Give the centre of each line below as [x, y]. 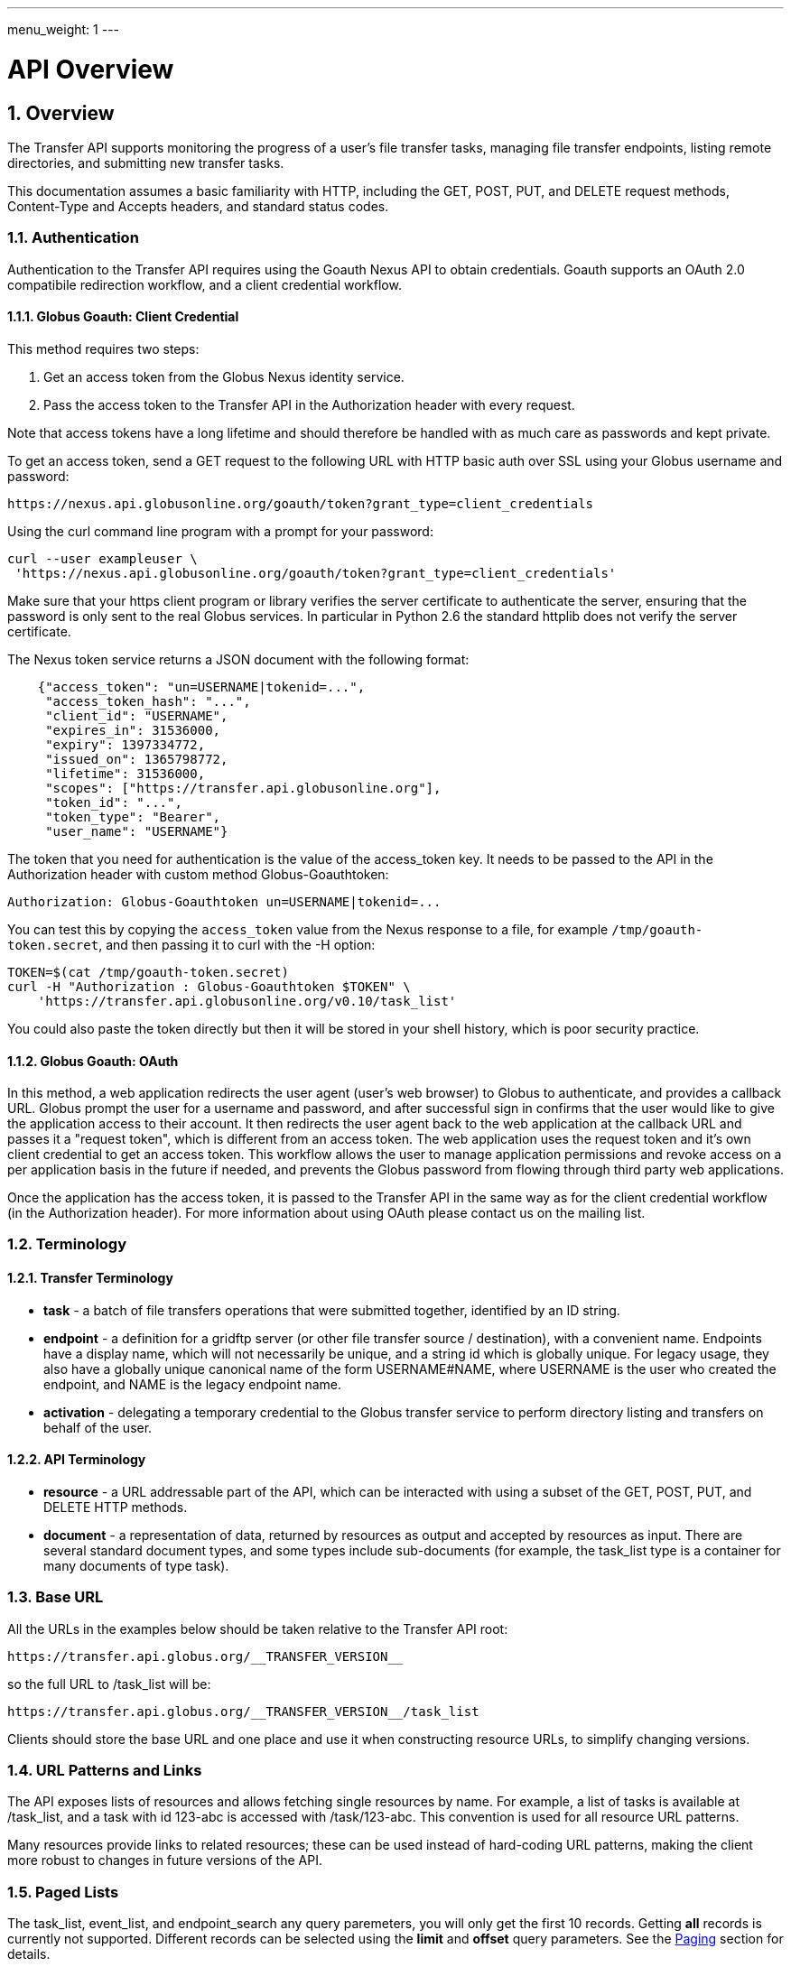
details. [29, 1954]
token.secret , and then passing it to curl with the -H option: [191, 944]
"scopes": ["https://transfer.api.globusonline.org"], [243, 788]
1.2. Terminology [67, 1244]
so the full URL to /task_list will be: [109, 1684]
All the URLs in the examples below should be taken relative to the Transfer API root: [258, 1628]
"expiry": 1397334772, [126, 744]
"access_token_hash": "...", [148, 701]
